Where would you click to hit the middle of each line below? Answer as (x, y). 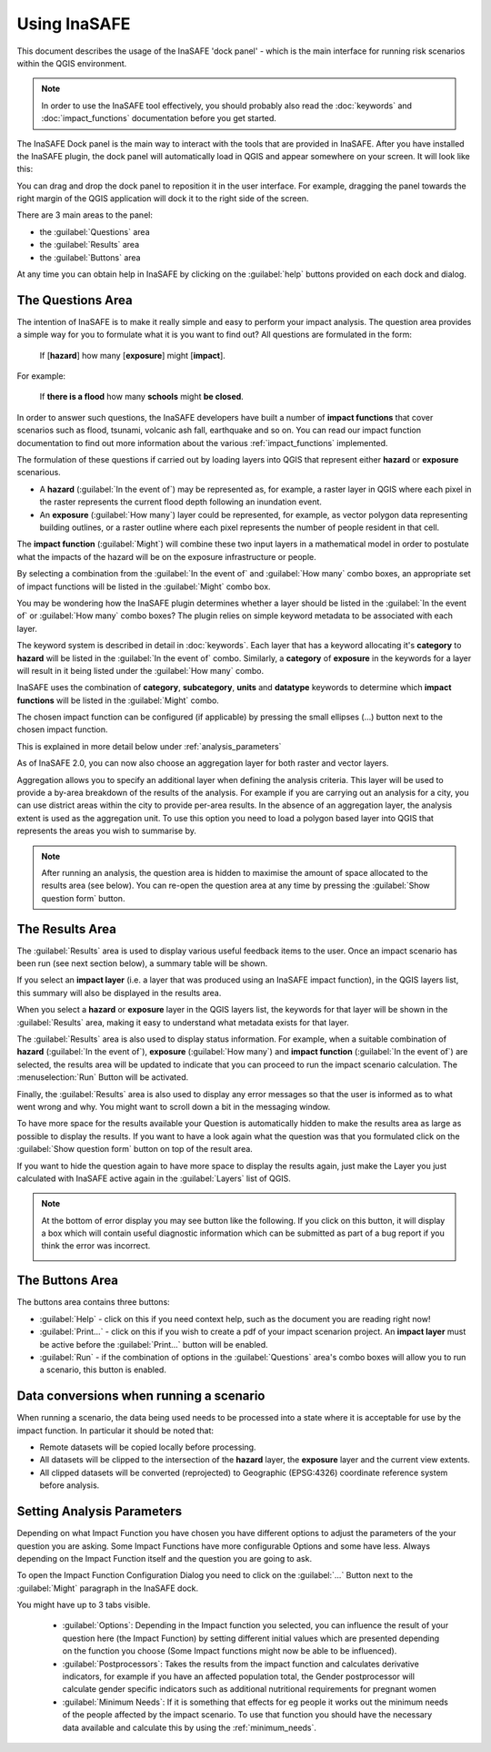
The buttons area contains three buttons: (93, 1302)
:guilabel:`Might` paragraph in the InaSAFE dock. (108, 1588)
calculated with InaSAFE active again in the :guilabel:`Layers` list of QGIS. (154, 1178)
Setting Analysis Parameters (100, 1512)
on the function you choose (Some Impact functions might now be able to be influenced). (230, 1651)
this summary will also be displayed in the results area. (119, 993)
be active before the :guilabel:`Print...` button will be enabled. (154, 1344)
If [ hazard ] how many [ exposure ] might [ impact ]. (133, 355)
